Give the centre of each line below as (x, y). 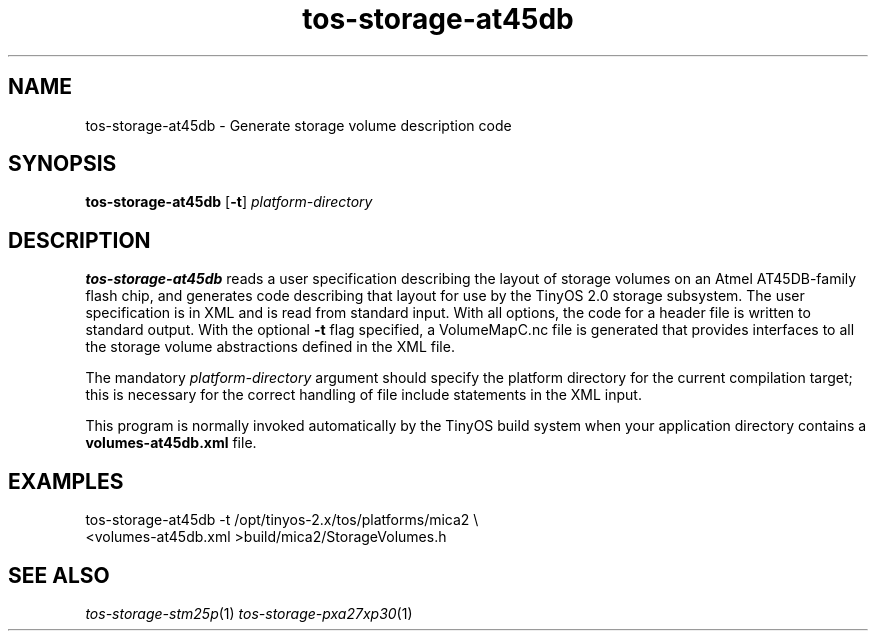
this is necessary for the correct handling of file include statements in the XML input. (363, 395)
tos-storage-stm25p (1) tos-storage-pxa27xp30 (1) (249, 613)
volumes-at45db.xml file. (171, 443)
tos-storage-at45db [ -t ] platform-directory (229, 202)
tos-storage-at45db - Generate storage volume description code (298, 125)
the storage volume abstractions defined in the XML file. (270, 347)
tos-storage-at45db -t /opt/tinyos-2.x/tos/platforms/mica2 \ (282, 520)
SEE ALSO (59, 575)
